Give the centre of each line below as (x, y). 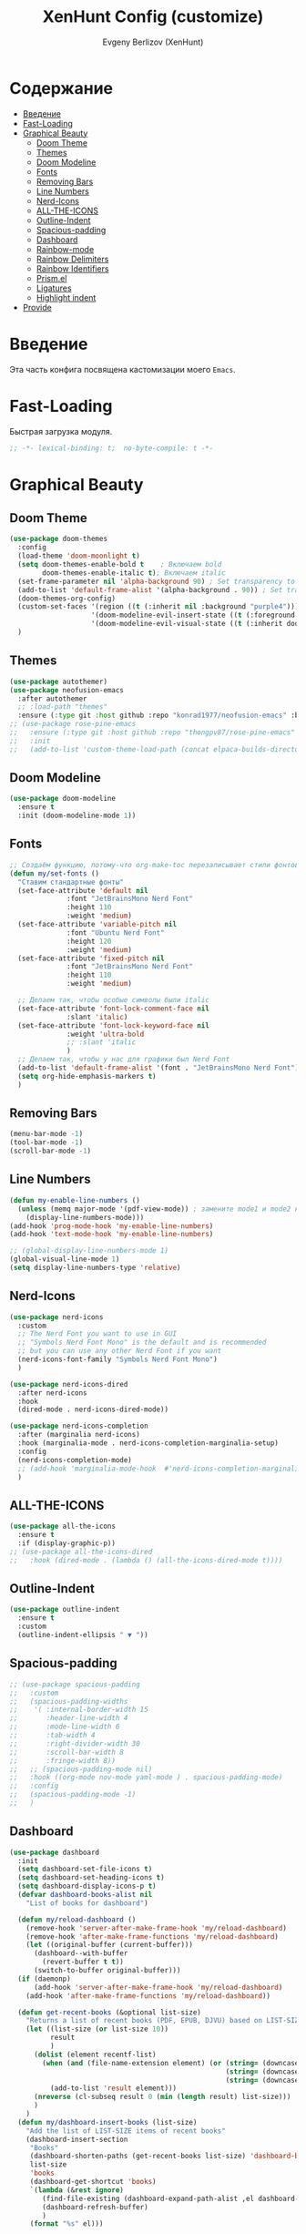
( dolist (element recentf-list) (95, 2055)
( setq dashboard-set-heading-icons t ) (92, 1878)
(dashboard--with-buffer (81, 1953)
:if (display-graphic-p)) (67, 1543)
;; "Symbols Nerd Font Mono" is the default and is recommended (142, 1342)
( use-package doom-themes (58, 539)
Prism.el (51, 278)
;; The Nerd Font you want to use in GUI (97, 1334)
